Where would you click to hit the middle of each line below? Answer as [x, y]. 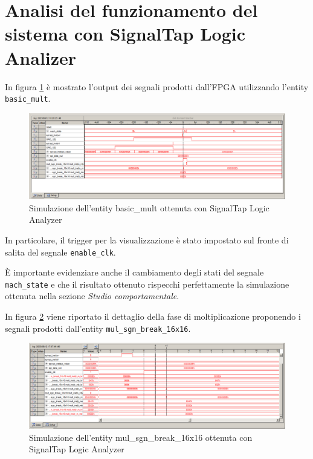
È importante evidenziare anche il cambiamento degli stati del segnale [134, 272]
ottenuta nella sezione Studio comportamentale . [92, 296]
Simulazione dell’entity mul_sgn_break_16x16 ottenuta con [141, 437]
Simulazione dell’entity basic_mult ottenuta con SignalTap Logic [149, 207]
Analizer [41, 57]
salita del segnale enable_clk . [60, 252]
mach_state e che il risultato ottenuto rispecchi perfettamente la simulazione [147, 284]
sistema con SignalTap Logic [125, 34]
